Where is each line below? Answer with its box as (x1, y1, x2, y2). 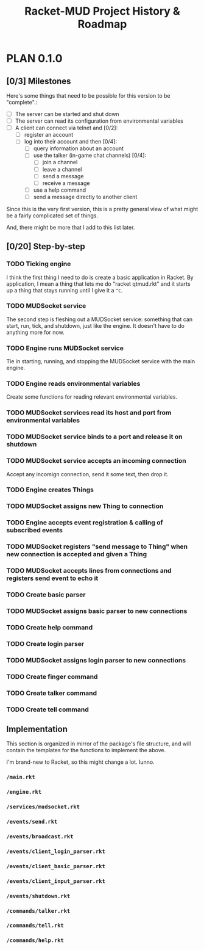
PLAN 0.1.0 (6, 52, 63, 65)
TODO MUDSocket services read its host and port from (6, 408, 172, 417)
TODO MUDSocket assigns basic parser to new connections (6, 606, 188, 615)
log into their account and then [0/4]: (24, 138, 118, 145)
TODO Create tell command (6, 705, 90, 714)
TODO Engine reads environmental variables (6, 380, 141, 388)
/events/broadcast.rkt (6, 833, 74, 840)
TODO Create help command (6, 623, 93, 631)
